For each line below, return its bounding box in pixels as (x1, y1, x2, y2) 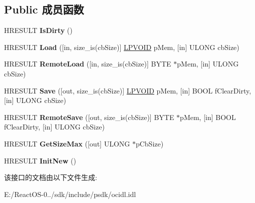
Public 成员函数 (4, 1, 84, 17)
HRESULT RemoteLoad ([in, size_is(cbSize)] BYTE (4, 58, 171, 69)
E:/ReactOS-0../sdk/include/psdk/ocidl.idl (4, 188, 136, 199)
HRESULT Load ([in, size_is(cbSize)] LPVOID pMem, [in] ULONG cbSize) (4, 41, 239, 52)
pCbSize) (135, 138, 164, 148)
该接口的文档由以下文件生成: (4, 172, 97, 182)
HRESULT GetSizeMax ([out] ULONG (4, 138, 130, 148)
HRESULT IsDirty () (4, 25, 73, 35)
